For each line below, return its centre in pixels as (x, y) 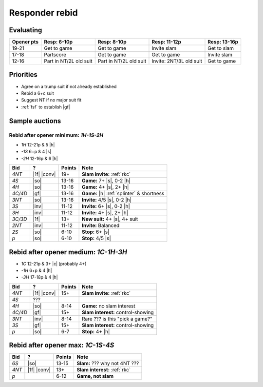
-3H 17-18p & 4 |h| (39, 277)
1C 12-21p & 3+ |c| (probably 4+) (54, 264)
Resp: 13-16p (223, 42)
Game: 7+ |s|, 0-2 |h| (106, 181)
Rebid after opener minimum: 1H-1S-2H (56, 135)
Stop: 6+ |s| (96, 232)
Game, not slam (95, 376)
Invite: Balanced (101, 225)
